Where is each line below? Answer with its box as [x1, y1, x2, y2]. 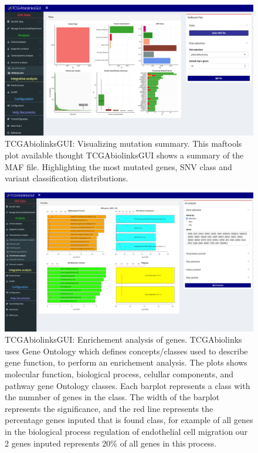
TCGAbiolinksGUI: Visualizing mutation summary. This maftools [5, 137, 242, 150]
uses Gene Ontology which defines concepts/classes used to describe [5, 344, 248, 357]
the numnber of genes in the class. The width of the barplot [5, 391, 220, 403]
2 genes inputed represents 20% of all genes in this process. [5, 437, 217, 449]
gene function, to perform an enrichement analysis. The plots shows [5, 356, 247, 369]
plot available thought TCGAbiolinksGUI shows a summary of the [5, 148, 244, 161]
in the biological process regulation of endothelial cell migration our [5, 425, 248, 437]
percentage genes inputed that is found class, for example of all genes [5, 414, 253, 426]
